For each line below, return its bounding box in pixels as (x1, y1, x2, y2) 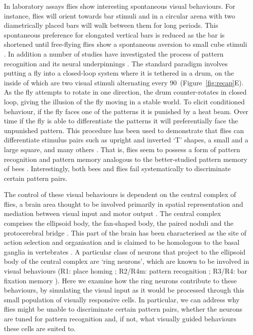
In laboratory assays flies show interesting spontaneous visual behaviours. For (4, 1, 235, 11)
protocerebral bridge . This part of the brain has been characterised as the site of (4, 227, 247, 237)
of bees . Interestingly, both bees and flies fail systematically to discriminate (4, 163, 231, 174)
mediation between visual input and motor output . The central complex (4, 208, 221, 218)
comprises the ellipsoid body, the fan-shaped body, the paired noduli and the (4, 218, 234, 228)
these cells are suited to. (4, 323, 76, 333)
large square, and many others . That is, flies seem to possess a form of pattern (4, 144, 240, 154)
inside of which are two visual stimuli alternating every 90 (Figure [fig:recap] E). (4, 77, 244, 87)
